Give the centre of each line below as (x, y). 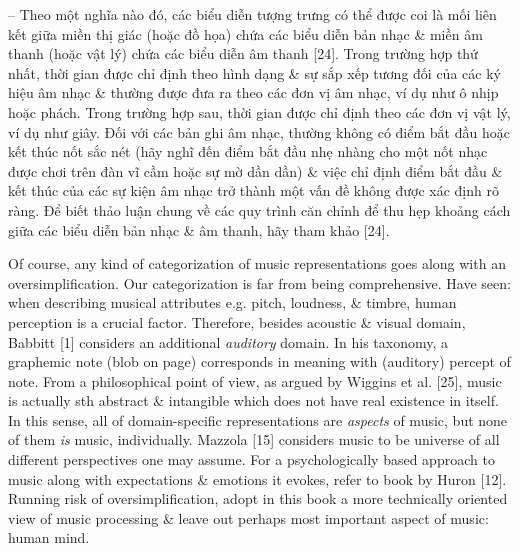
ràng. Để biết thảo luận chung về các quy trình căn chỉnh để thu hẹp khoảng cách (259, 209)
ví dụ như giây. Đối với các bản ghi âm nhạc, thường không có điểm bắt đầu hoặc (259, 131)
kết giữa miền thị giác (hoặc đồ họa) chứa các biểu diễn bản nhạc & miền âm (245, 33)
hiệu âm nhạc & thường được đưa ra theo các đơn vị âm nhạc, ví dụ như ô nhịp (253, 92)
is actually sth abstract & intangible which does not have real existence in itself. (253, 400)
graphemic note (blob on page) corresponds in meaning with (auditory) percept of (259, 361)
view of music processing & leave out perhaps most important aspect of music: (248, 517)
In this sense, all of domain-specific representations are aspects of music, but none (258, 419)
